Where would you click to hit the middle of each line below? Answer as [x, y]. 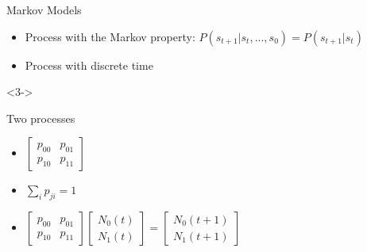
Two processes [41, 118]
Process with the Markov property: [110, 36]
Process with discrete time [89, 65]
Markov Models [44, 10]
